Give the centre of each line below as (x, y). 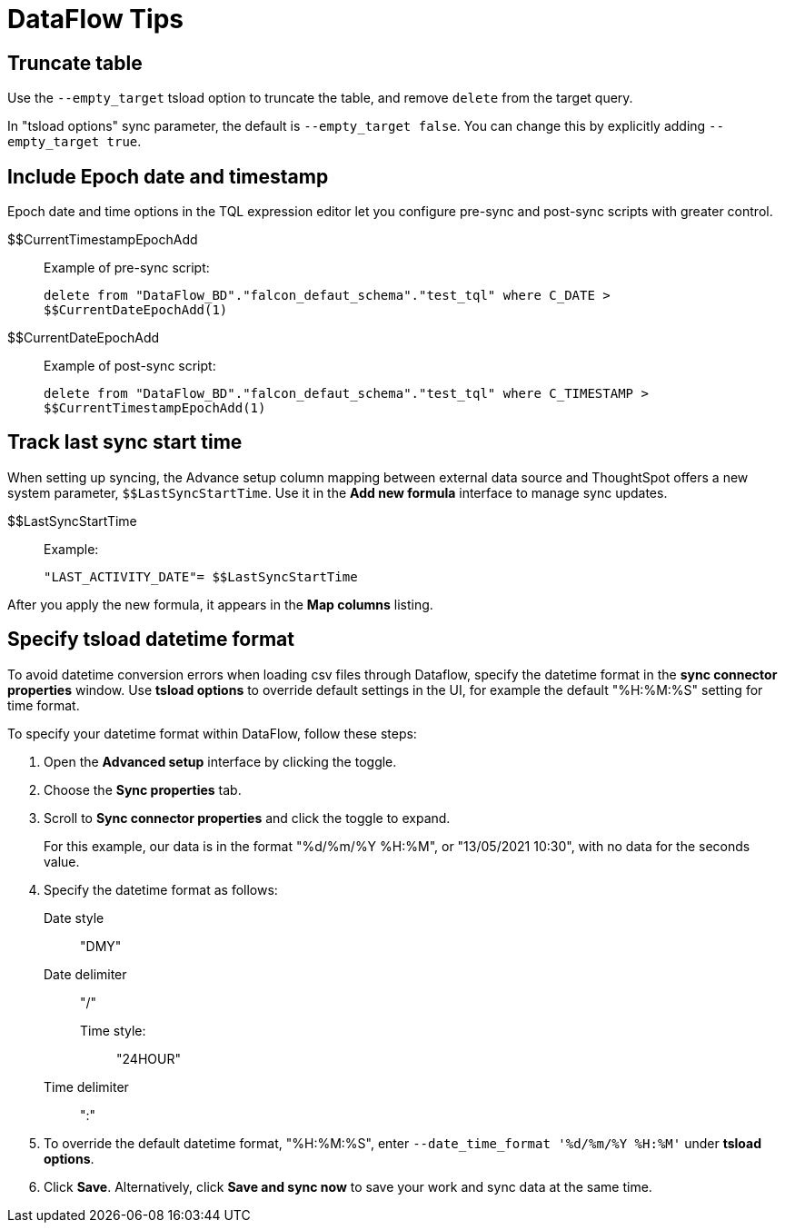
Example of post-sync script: (130, 366)
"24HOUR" (149, 1058)
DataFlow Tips (95, 19)
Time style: (113, 1030)
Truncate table (75, 63)
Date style (74, 918)
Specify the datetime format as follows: (161, 889)
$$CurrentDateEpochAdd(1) (136, 310)
